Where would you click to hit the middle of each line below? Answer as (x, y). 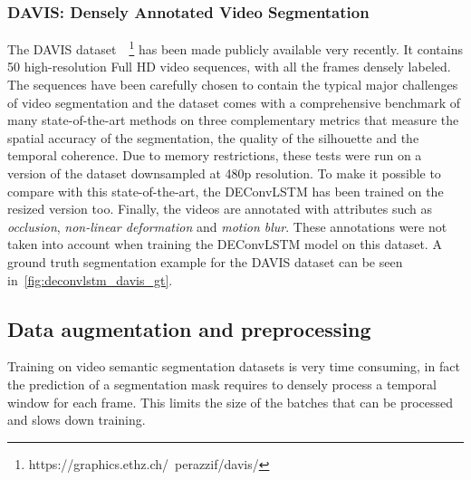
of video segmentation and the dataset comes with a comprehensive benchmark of (234, 102)
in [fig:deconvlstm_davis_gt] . (90, 279)
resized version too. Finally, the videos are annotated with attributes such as (220, 209)
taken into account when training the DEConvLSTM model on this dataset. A (225, 244)
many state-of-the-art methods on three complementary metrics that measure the (233, 120)
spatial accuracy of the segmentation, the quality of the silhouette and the (213, 137)
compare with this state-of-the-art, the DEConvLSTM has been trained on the (226, 191)
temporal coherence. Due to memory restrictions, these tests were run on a (215, 155)
